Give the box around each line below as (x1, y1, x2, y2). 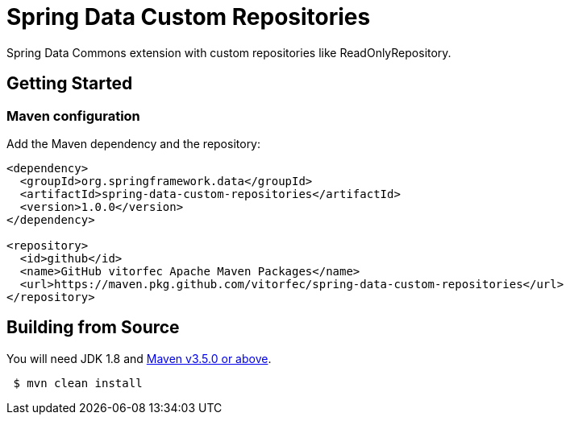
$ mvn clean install (13, 376, 143, 390)
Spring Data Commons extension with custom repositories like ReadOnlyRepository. (6, 45, 451, 60)
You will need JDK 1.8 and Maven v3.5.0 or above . (6, 351, 272, 365)
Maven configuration (6, 107, 140, 124)
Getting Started (6, 73, 133, 94)
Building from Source (6, 317, 180, 338)
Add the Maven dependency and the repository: (6, 136, 261, 151)
